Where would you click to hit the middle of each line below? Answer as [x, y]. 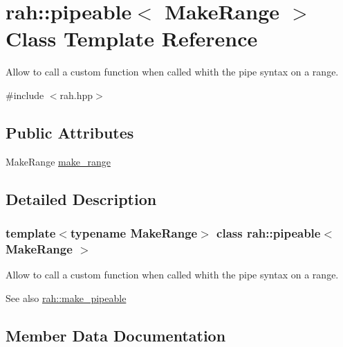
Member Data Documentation [116, 335]
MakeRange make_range [58, 161]
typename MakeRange [134, 233]
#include [25, 95]
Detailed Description [81, 198]
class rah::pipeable [269, 233]
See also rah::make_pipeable [66, 297]
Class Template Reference [132, 38]
